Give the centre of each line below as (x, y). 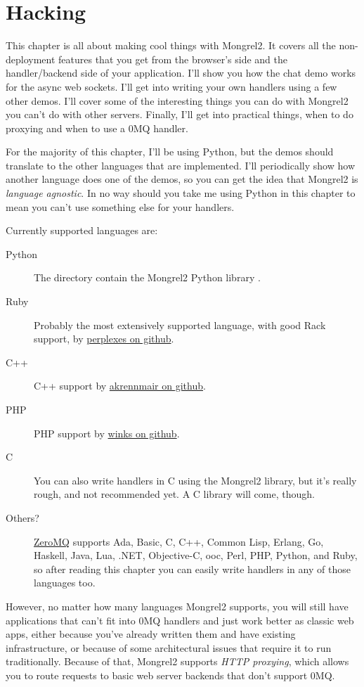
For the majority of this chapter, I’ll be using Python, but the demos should (170, 152)
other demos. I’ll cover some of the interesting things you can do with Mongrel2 (177, 100)
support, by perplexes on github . (104, 339)
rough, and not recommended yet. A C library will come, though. (174, 494)
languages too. (65, 583)
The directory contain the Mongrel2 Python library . (147, 277)
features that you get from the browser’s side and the (173, 59)
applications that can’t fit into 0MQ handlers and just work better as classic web (180, 620)
